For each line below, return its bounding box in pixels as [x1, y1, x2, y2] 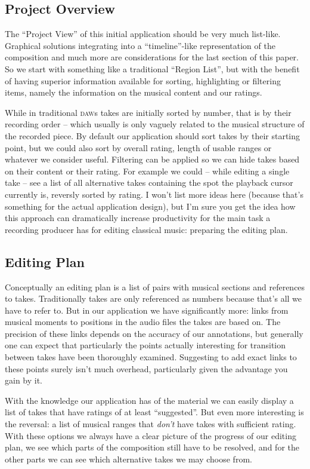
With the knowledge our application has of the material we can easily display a [5, 394, 294, 406]
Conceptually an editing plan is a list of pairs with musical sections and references [5, 280, 305, 293]
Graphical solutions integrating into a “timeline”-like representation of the [5, 39, 275, 51]
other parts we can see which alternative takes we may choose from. [5, 452, 252, 465]
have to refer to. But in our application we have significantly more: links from [5, 304, 289, 316]
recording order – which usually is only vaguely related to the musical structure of [5, 118, 305, 130]
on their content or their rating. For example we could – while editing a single [5, 164, 290, 177]
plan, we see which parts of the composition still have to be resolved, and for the [5, 441, 299, 453]
